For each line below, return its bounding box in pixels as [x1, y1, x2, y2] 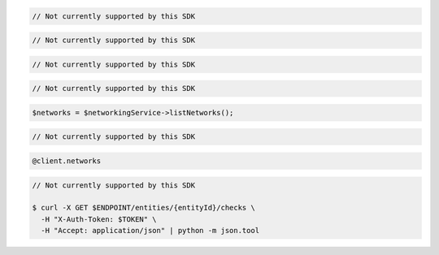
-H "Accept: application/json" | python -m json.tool [41, 226, 260, 236]
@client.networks [32, 157, 102, 166]
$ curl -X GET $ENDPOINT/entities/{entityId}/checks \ [32, 203, 255, 213]
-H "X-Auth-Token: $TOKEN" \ [41, 214, 158, 223]
